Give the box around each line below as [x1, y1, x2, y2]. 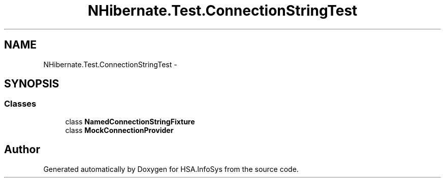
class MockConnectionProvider [65, 125, 174, 134]
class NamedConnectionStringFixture [65, 117, 195, 126]
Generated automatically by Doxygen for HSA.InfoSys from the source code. [43, 164, 299, 173]
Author [4, 143, 40, 156]
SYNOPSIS [4, 77, 59, 90]
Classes [4, 99, 37, 109]
